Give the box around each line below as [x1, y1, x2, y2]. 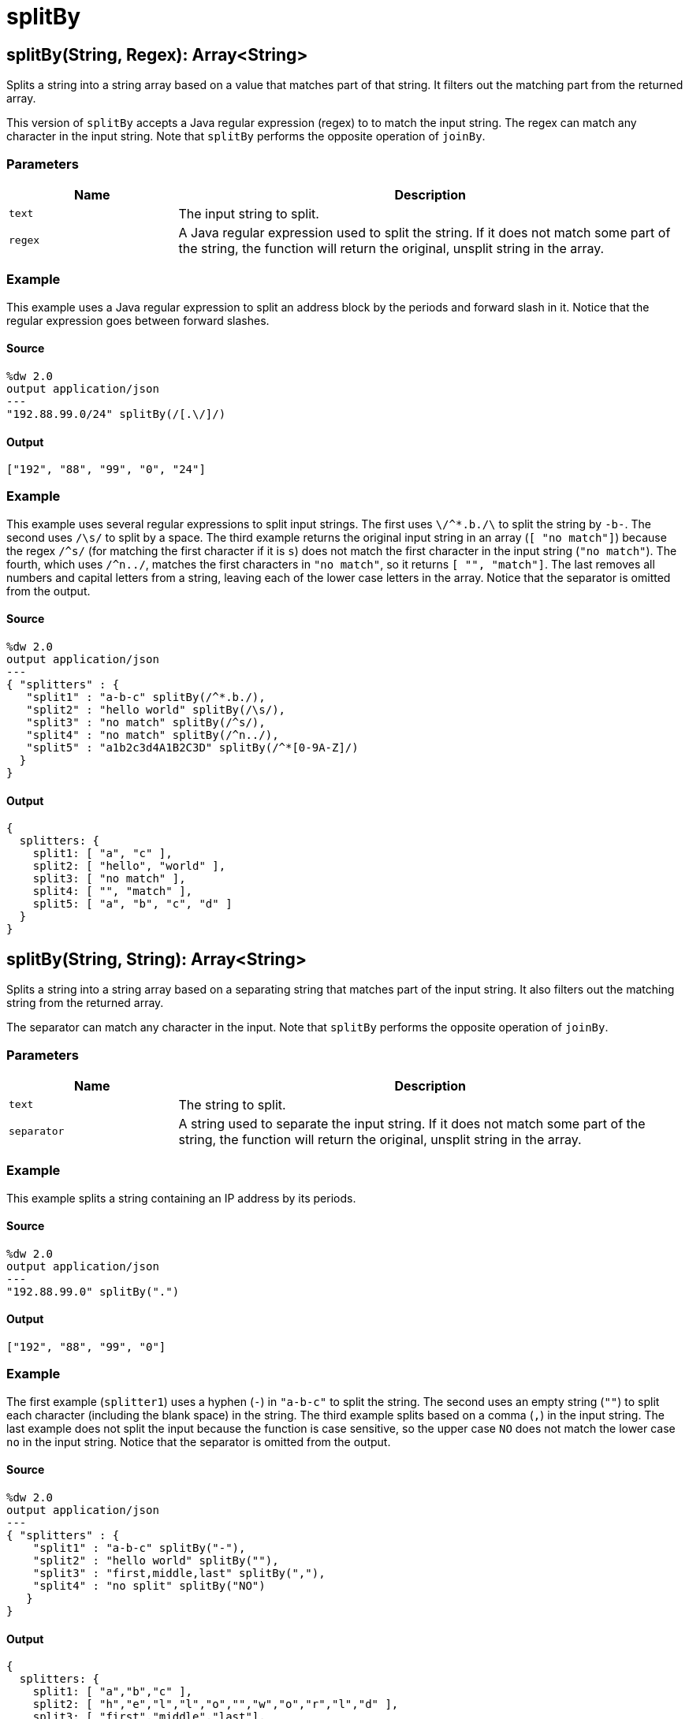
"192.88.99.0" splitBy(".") [6, 1285, 180, 1298]
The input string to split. [178, 205, 319, 222]
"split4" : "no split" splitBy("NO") [32, 1579, 266, 1593]
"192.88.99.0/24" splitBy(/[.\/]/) [6, 407, 226, 420]
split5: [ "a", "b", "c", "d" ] [32, 897, 233, 911]
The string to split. [178, 1096, 286, 1113]
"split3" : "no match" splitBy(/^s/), [26, 716, 266, 729]
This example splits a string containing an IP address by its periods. [6, 1191, 356, 1205]
